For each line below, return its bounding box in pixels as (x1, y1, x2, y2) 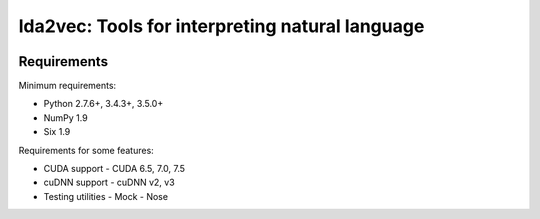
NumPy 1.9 (43, 111, 89, 124)
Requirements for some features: (18, 144, 154, 156)
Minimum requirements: (18, 80, 117, 92)
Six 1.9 (43, 126, 71, 138)
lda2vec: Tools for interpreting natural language (18, 15, 425, 37)
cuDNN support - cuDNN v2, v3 (43, 176, 175, 189)
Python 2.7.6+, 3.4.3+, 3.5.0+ (43, 98, 164, 110)
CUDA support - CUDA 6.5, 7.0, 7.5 (43, 163, 185, 175)
